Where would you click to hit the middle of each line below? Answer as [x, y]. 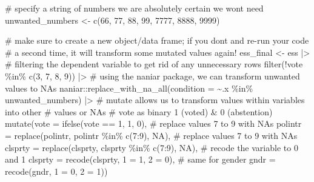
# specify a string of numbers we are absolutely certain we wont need [134, 8]
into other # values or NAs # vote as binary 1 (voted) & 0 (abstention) [139, 111]
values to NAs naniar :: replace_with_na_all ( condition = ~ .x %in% [129, 88]
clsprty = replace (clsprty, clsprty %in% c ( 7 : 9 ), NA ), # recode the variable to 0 [152, 147]
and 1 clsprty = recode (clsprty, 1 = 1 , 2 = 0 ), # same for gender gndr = [140, 159]
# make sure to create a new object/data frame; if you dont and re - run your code [157, 40]
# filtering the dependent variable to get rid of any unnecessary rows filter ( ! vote [154, 64]
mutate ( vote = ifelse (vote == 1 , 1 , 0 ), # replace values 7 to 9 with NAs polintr [153, 123]
